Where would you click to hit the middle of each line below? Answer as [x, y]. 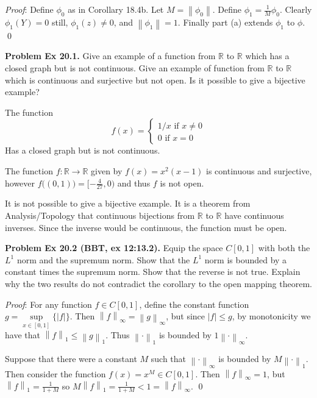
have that [23, 335]
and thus [134, 183]
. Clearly [296, 9]
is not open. [182, 183]
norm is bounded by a [246, 259]
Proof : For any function [48, 304]
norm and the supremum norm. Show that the [103, 259]
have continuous [254, 215]
